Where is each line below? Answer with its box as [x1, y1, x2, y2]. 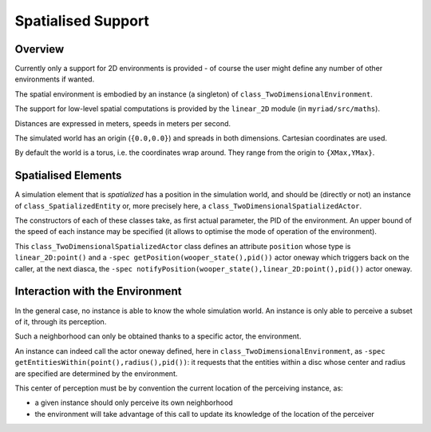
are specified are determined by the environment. [14, 368, 178, 378]
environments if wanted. [14, 74, 95, 84]
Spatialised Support [14, 12, 149, 30]
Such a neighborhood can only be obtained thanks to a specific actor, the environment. [14, 331, 302, 341]
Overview [14, 42, 65, 56]
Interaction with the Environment [14, 284, 182, 299]
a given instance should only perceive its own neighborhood [34, 398, 233, 407]
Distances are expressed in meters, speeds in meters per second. [14, 118, 231, 128]
